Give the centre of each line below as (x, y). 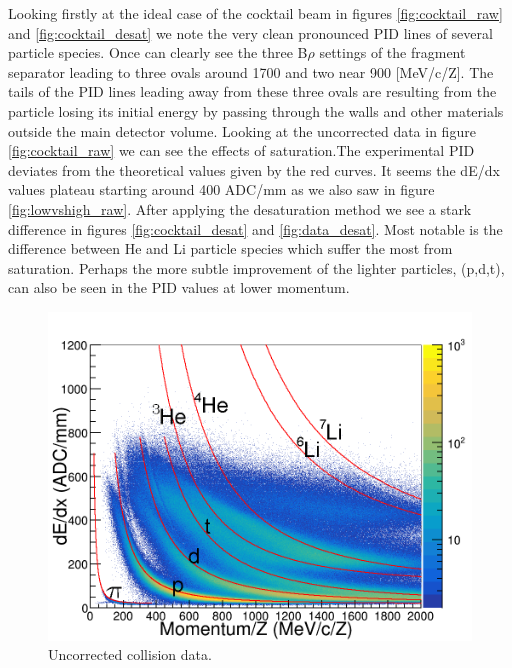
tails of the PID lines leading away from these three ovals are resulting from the (252, 91)
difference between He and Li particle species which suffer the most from (230, 248)
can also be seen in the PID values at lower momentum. (179, 287)
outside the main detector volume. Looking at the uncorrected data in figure (242, 130)
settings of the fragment (392, 52)
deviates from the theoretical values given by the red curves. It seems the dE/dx (254, 169)
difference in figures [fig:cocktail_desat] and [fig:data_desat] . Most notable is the (255, 228)
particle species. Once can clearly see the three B (158, 52)
